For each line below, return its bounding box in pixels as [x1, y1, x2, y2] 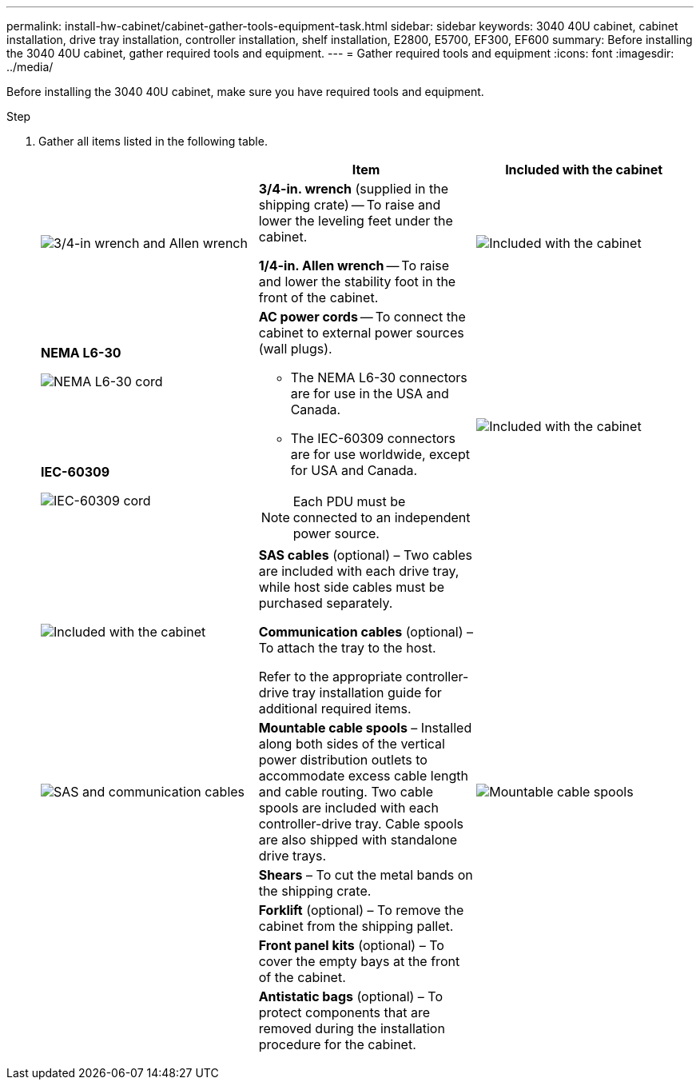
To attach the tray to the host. [258, 640, 436, 656]
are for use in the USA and [290, 385, 449, 401]
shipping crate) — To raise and [258, 197, 441, 213]
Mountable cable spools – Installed [258, 720, 472, 736]
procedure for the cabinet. [258, 1036, 416, 1052]
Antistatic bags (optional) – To [258, 988, 443, 1004]
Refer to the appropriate [258, 669, 403, 685]
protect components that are [258, 1004, 430, 1020]
